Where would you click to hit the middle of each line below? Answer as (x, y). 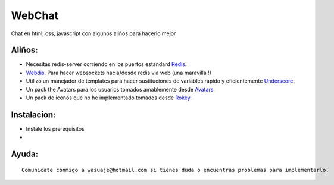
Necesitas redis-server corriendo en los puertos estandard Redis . (106, 64)
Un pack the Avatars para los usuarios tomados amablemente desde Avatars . (121, 89)
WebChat (35, 15)
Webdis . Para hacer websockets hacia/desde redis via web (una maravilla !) (118, 73)
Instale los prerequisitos (55, 128)
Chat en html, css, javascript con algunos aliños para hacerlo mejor (93, 33)
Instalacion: (33, 115)
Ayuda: (25, 154)
